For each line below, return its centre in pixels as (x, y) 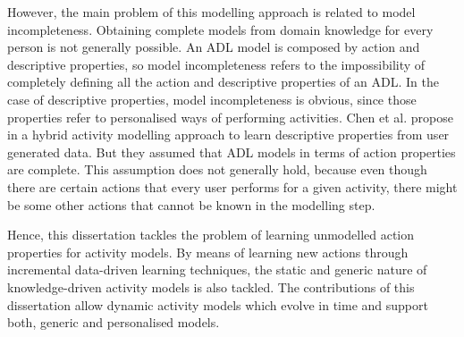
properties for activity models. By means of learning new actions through (208, 252)
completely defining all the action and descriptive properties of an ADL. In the (223, 82)
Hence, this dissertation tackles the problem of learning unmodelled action (211, 235)
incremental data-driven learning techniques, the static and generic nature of (217, 270)
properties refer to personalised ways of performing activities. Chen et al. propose (230, 117)
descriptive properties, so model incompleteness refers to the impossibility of (216, 64)
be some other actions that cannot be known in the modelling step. (191, 204)
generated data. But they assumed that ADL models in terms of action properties (232, 152)
